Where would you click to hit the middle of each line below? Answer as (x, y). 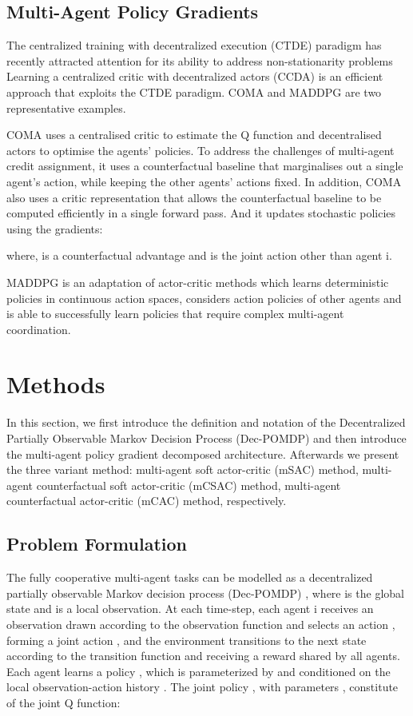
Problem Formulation (97, 544)
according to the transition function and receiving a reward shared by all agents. (203, 656)
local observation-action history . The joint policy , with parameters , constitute (203, 687)
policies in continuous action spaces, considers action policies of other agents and (204, 298)
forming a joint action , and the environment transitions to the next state (187, 640)
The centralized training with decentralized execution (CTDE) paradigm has (194, 45)
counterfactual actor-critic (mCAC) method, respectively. (147, 501)
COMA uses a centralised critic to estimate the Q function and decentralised (194, 135)
